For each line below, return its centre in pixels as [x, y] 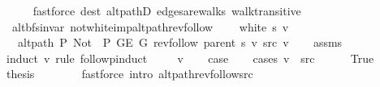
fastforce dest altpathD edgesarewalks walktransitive [167, 10]
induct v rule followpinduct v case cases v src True [190, 58]
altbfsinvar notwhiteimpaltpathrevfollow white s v [150, 26]
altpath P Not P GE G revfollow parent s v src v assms [180, 42]
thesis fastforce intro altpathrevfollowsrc [130, 74]
